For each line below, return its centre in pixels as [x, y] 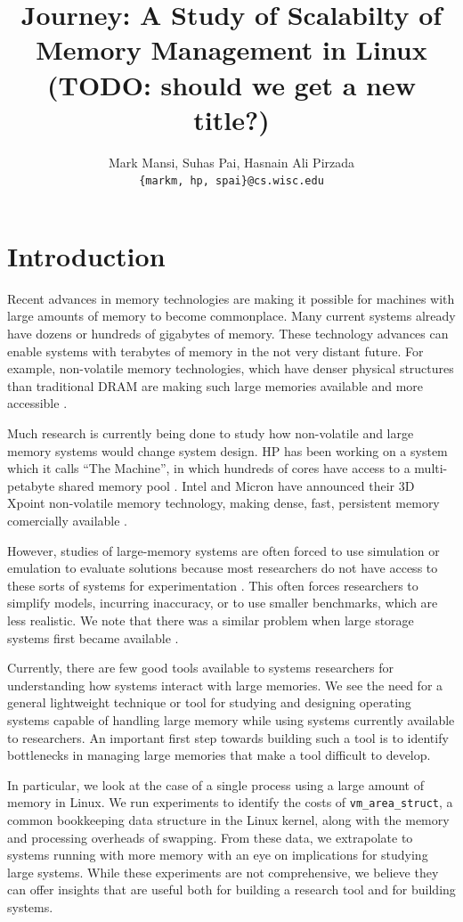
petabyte [31, 485]
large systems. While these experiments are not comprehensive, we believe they [223, 872]
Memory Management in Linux [231, 49]
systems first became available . [93, 637]
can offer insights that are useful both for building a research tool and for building [231, 889]
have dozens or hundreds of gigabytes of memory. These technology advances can [228, 334]
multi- [431, 468]
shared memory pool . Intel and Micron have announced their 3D [236, 485]
